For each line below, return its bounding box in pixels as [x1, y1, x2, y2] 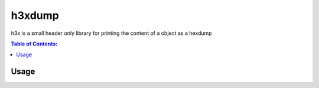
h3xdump [11, 9, 59, 22]
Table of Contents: [11, 40, 58, 47]
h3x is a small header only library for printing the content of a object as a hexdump [11, 30, 212, 37]
